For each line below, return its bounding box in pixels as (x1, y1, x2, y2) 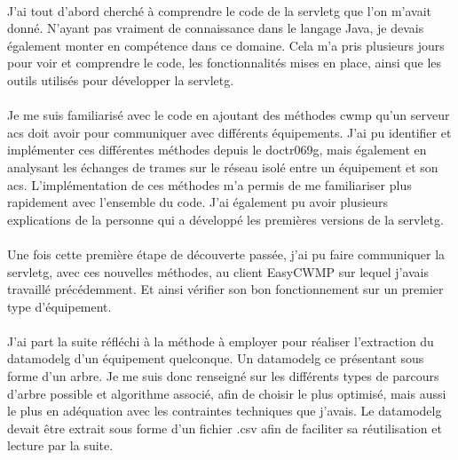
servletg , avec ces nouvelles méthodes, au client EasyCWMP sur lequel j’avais (7, 262, 430, 281)
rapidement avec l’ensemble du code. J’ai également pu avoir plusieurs (7, 193, 389, 211)
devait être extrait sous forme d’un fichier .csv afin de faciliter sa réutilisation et (7, 418, 442, 437)
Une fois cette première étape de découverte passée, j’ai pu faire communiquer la (7, 244, 446, 263)
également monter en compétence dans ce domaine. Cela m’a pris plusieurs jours (7, 36, 445, 54)
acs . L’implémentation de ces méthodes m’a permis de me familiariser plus (7, 175, 412, 194)
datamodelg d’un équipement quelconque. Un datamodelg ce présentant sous (7, 349, 424, 368)
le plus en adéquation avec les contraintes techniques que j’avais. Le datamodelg (7, 401, 442, 420)
